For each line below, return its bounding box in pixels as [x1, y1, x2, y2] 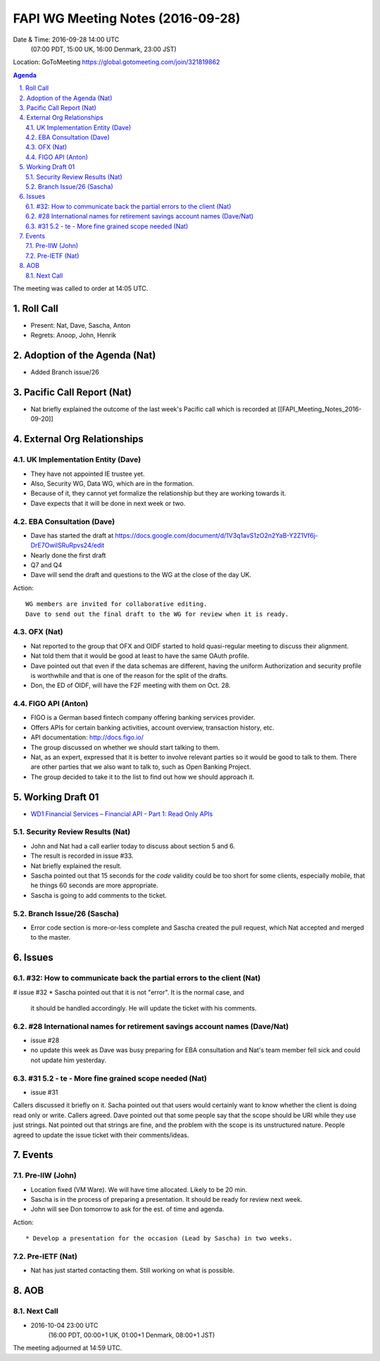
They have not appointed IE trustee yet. [30, 469, 145, 478]
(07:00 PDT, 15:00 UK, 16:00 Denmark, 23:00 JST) [30, 44, 177, 53]
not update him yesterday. [30, 1056, 107, 1064]
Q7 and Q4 [30, 561, 63, 569]
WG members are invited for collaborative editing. [25, 600, 208, 608]
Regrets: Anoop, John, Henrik [30, 331, 117, 340]
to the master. [30, 933, 71, 942]
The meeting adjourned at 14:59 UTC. [13, 1343, 122, 1353]
